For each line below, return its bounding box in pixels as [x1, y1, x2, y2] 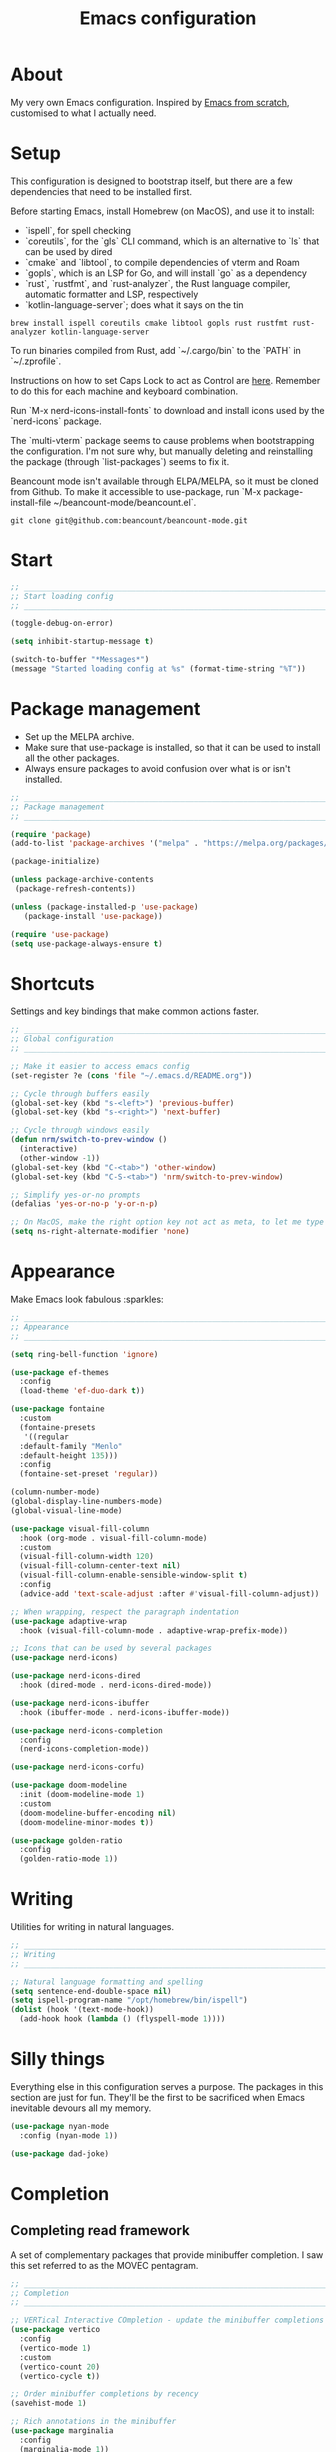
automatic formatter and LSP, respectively [24, 288, 199, 300]
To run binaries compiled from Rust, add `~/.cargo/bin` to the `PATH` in [10, 344, 302, 356]
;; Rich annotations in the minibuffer [10, 2417, 177, 2427]
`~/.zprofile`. [10, 355, 62, 367]
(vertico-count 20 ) [19, 2362, 101, 2372]
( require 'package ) [10, 829, 92, 839]
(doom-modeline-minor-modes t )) [19, 1817, 155, 1827]
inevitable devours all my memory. [10, 2102, 152, 2114]
